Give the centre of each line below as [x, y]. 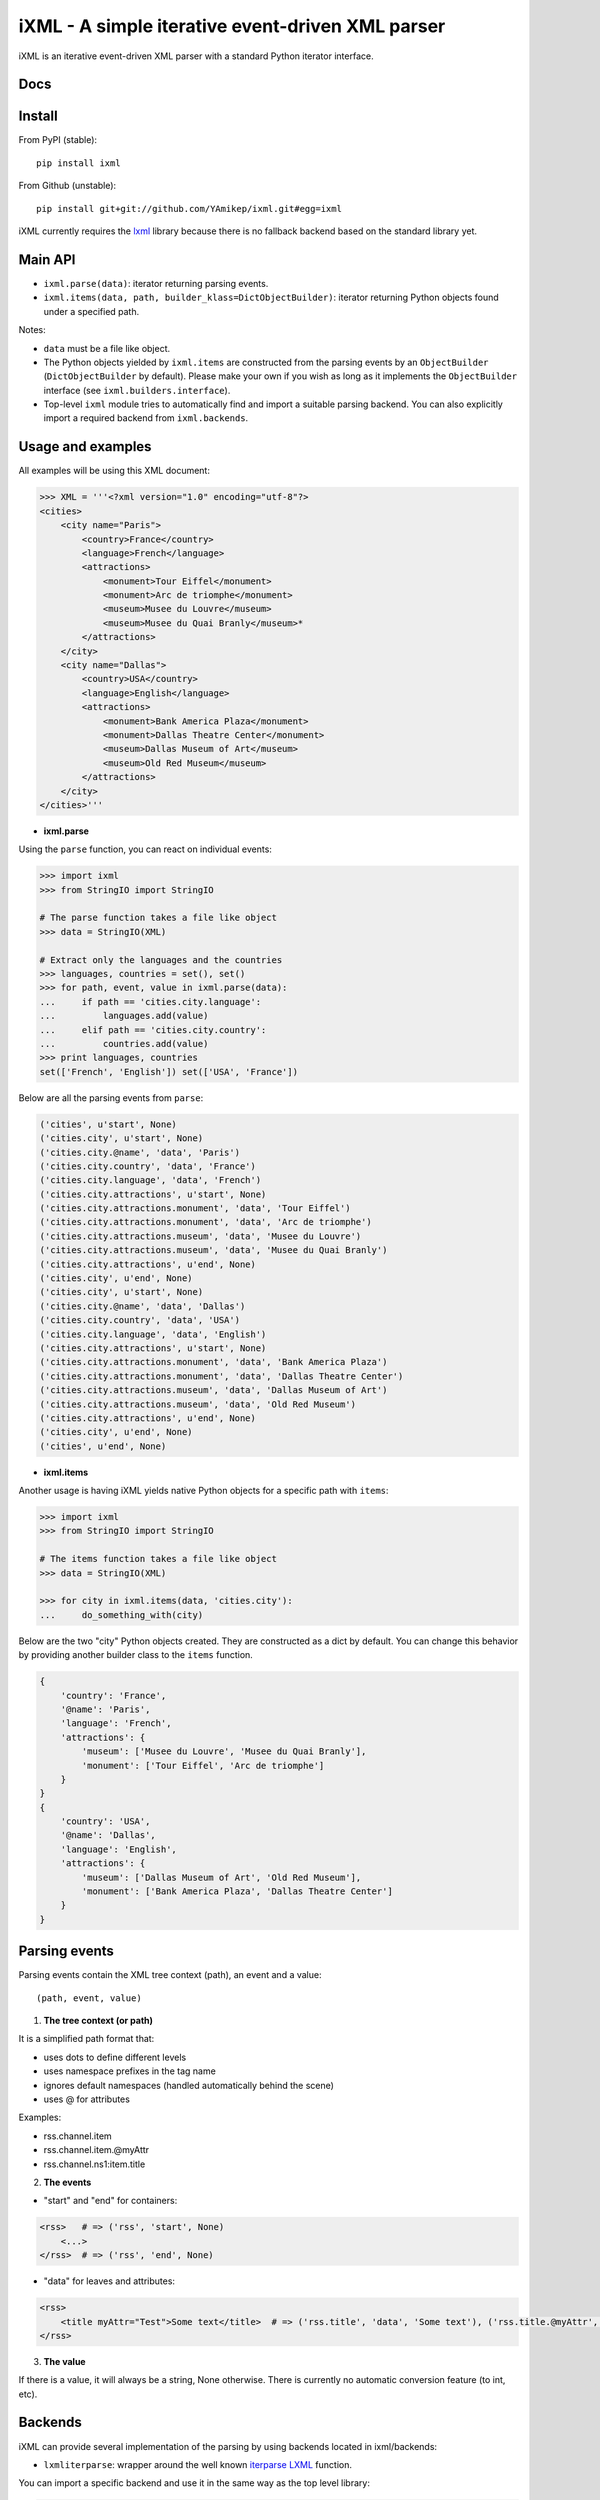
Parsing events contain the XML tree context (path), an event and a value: [170, 1975]
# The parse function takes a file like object [158, 918]
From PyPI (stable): [58, 140]
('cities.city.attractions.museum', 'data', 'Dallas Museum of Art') [213, 1390]
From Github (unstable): [67, 186]
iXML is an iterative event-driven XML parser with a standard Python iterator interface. [196, 56]
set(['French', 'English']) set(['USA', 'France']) [169, 1071]
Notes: [32, 330]
